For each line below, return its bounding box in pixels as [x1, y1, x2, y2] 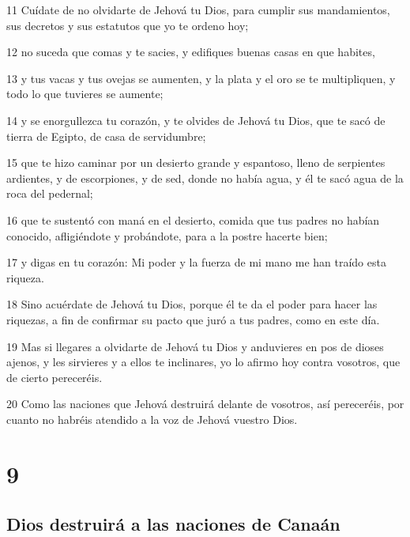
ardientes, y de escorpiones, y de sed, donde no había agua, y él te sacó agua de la [6, 169, 404, 186]
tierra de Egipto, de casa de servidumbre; [6, 127, 206, 144]
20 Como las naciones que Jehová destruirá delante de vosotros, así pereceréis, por [6, 395, 404, 412]
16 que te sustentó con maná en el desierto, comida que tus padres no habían [6, 211, 380, 228]
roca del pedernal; [6, 185, 93, 202]
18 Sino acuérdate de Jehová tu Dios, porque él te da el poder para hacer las [6, 296, 378, 312]
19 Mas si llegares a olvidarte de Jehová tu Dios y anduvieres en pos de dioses [6, 338, 384, 354]
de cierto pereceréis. [6, 369, 103, 385]
